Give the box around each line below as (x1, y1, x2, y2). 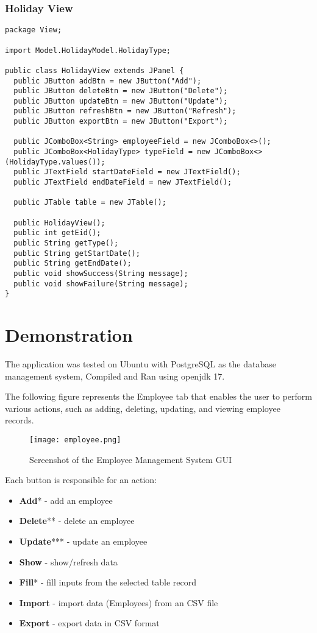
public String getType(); (13, 239, 119, 247)
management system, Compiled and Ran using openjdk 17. (5, 369, 225, 382)
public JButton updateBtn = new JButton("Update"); (13, 96, 228, 105)
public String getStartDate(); (13, 249, 140, 258)
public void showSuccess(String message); (13, 269, 188, 278)
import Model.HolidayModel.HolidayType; (5, 46, 171, 55)
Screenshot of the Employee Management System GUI (29, 453, 232, 465)
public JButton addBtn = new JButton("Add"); (13, 76, 202, 85)
